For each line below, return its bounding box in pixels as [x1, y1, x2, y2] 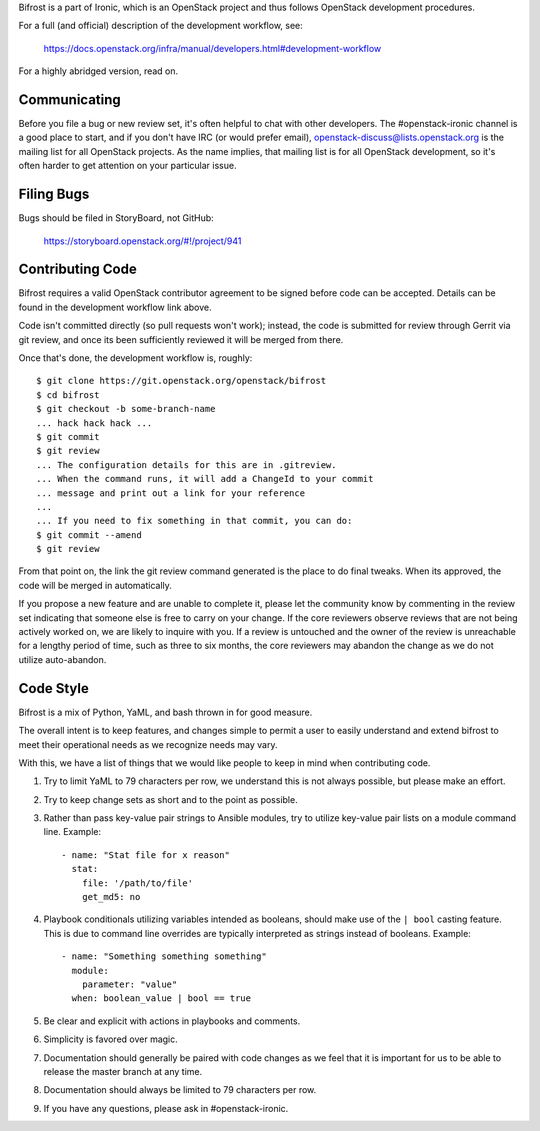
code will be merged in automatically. [18, 579, 172, 591]
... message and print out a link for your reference [36, 487, 305, 499]
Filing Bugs [18, 186, 90, 203]
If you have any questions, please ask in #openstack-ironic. [43, 1102, 289, 1114]
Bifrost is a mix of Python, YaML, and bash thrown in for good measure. [18, 706, 313, 718]
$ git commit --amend [36, 529, 142, 540]
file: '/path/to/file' [81, 877, 194, 889]
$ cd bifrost [36, 389, 100, 400]
